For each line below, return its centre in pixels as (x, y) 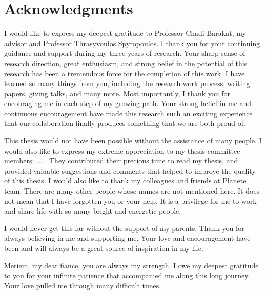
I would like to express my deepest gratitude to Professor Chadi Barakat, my (125, 33)
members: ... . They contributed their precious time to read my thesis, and (121, 161)
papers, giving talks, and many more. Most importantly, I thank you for (117, 93)
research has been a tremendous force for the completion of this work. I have (125, 73)
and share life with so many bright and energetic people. (93, 211)
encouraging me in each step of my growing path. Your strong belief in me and (128, 103)
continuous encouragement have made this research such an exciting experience (128, 113)
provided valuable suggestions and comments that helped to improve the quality (130, 170)
